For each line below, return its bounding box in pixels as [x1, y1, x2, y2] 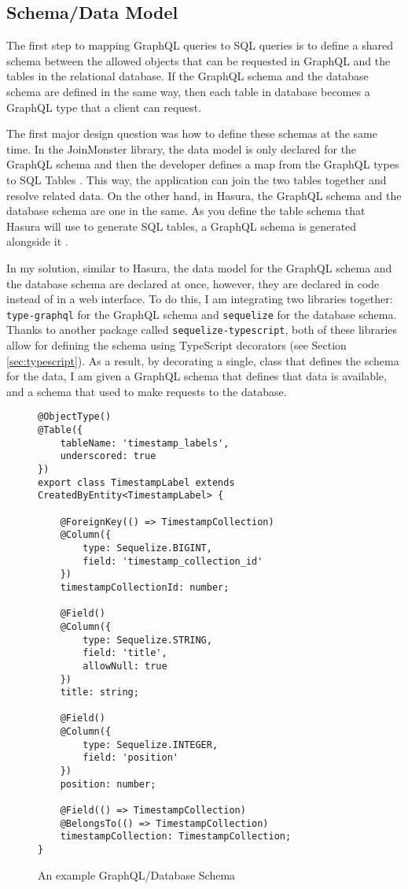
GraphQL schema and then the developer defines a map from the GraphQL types [6, 156, 399, 172]
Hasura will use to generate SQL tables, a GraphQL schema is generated [6, 217, 357, 234]
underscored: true [60, 450, 156, 462]
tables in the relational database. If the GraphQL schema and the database [6, 68, 369, 84]
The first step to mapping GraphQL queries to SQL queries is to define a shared [6, 37, 393, 54]
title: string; [60, 687, 139, 698]
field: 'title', [83, 647, 167, 659]
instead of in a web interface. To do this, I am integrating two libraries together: [6, 291, 393, 307]
